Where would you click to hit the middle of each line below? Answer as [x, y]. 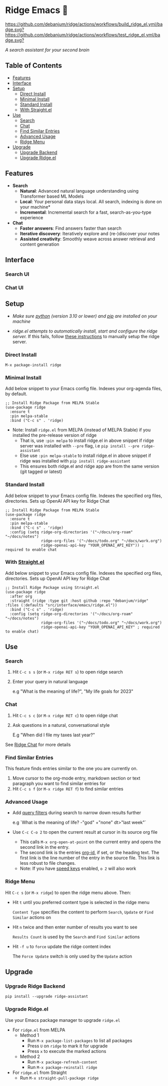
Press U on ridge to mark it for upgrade [67, 1046]
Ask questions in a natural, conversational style [61, 725]
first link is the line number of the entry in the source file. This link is [90, 858]
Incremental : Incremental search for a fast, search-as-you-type [85, 212]
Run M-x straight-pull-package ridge [59, 1077]
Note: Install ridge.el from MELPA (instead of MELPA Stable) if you [81, 430]
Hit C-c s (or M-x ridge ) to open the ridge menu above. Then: [68, 892]
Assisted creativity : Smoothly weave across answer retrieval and [87, 239]
